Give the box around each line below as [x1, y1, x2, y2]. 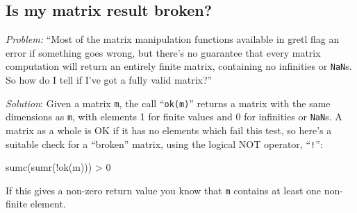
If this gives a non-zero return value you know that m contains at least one [6, 183, 322, 197]
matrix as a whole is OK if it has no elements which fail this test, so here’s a [6, 122, 332, 137]
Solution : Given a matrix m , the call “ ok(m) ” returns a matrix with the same [6, 95, 331, 110]
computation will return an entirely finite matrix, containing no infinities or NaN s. [6, 59, 352, 73]
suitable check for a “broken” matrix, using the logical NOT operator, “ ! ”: [6, 136, 323, 151]
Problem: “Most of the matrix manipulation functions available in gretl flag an [6, 32, 340, 46]
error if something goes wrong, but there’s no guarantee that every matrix [6, 45, 321, 59]
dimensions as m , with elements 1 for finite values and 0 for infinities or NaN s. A [6, 109, 342, 124]
